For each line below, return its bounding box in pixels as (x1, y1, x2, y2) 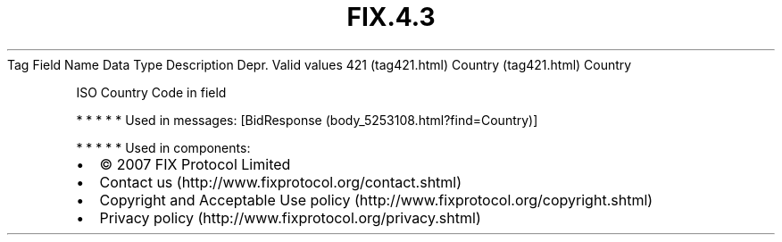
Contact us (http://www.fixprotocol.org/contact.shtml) (99, 172, 462, 191)
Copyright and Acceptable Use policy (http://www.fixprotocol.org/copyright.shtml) (99, 190, 653, 209)
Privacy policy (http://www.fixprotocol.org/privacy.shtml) (99, 208, 481, 227)
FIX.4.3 (346, 2, 436, 32)
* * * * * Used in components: (76, 139, 251, 155)
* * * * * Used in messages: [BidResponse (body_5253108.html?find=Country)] (76, 112, 538, 128)
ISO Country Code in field (76, 84, 227, 100)
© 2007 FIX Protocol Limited (99, 154, 291, 173)
